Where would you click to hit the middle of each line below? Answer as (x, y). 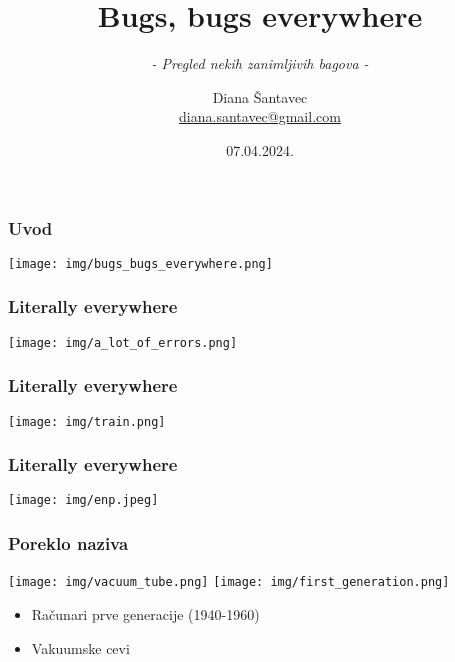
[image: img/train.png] (87, 421)
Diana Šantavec (260, 96)
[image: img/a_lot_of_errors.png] (123, 342)
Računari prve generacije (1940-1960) (145, 613)
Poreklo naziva (68, 543)
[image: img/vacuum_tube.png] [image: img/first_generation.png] (229, 582)
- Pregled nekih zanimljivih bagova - (260, 63)
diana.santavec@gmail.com (260, 116)
